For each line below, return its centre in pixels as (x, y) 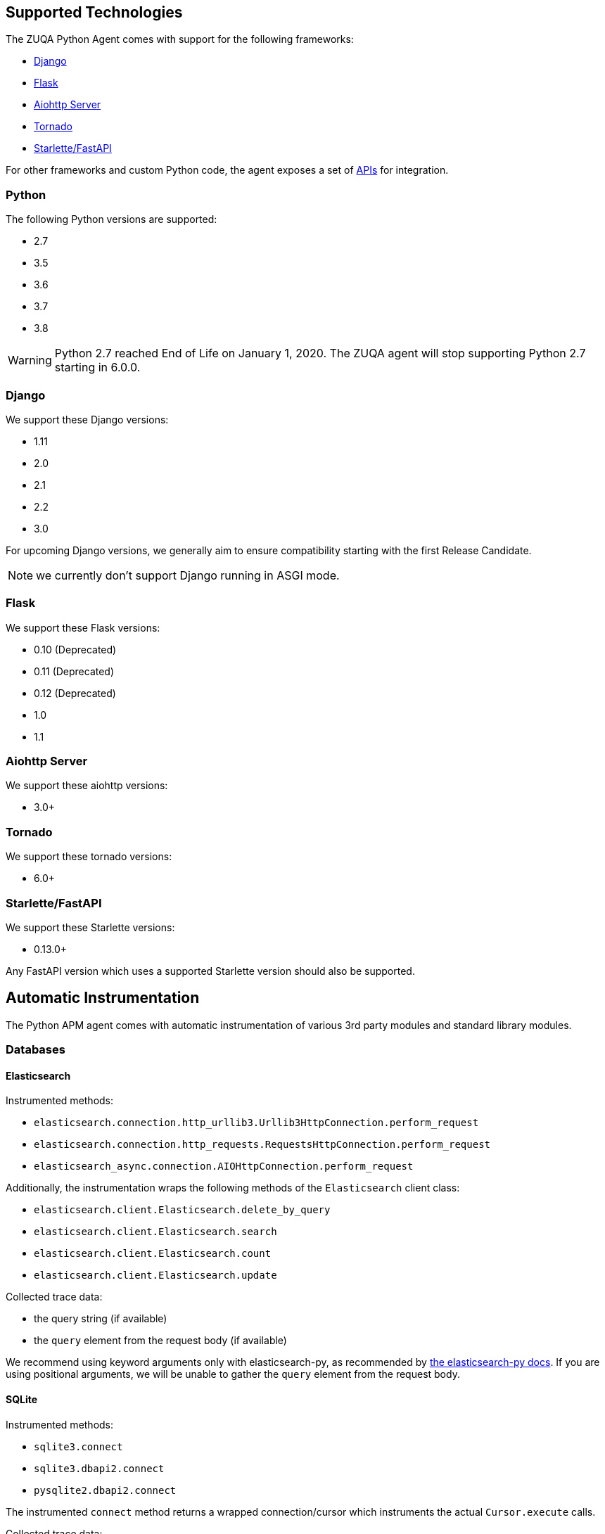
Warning (30, 360)
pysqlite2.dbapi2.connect (105, 1490)
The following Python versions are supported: (112, 219)
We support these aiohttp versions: (87, 786)
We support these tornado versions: (89, 857)
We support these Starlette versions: (90, 927)
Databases (36, 1050)
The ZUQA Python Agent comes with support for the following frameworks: (180, 39)
